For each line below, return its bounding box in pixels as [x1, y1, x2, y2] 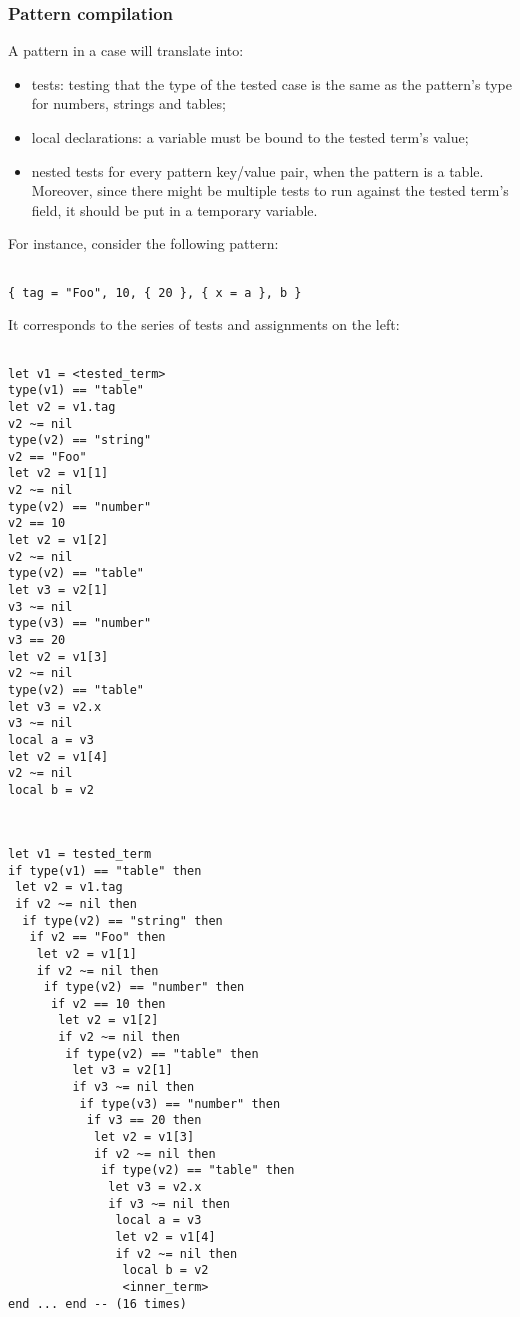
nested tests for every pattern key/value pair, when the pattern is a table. [31, 160, 484, 181]
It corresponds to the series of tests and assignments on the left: [8, 314, 400, 335]
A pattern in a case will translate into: [8, 40, 244, 61]
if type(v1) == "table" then [8, 863, 202, 878]
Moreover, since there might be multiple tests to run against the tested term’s [31, 180, 509, 201]
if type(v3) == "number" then [79, 1096, 281, 1111]
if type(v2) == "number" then [43, 980, 245, 995]
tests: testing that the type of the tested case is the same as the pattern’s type [31, 73, 512, 94]
